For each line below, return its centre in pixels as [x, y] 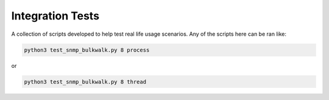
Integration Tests [55, 16]
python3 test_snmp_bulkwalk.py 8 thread [85, 82]
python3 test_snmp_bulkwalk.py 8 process [87, 50]
